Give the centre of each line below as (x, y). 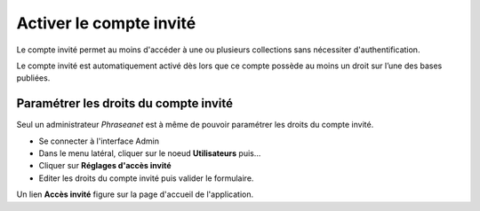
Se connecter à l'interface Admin (99, 141)
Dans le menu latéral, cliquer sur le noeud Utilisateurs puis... (150, 153)
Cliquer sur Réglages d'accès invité (105, 166)
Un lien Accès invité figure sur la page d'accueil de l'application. (135, 194)
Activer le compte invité (106, 23)
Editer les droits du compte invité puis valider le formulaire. (146, 178)
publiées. (33, 78)
